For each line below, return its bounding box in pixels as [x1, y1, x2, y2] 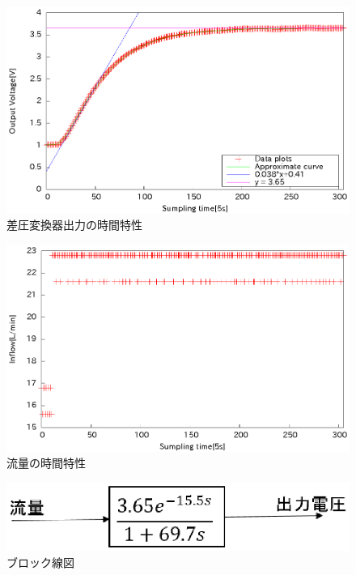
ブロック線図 [6, 553, 74, 570]
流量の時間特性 [6, 454, 86, 471]
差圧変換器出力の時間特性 [6, 216, 142, 233]
